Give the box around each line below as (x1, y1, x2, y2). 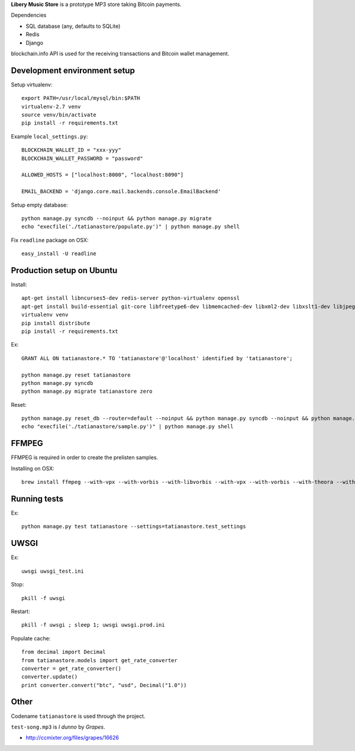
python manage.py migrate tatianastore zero (21, 388, 153, 395)
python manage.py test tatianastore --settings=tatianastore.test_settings (21, 523, 246, 530)
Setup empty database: (11, 201, 68, 208)
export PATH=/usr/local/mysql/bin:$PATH (21, 95, 140, 102)
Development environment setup (11, 65, 135, 75)
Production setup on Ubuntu (11, 265, 118, 275)
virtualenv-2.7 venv (21, 103, 81, 110)
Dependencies (11, 12, 47, 19)
